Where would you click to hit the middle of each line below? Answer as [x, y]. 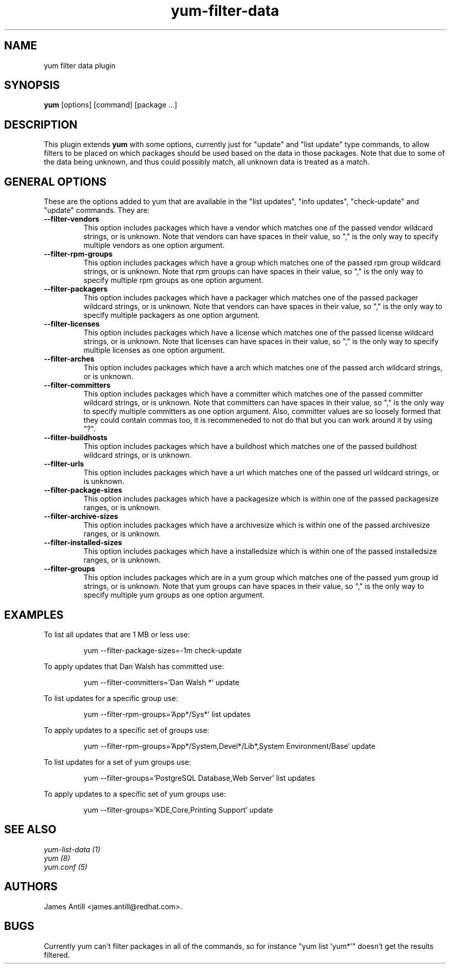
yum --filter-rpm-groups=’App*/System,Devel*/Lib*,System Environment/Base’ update [229, 746]
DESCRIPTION [41, 124]
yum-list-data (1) [72, 849]
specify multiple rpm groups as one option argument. [173, 280]
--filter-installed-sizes [83, 543]
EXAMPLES [34, 615]
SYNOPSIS [32, 85]
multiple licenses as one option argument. [154, 350]
